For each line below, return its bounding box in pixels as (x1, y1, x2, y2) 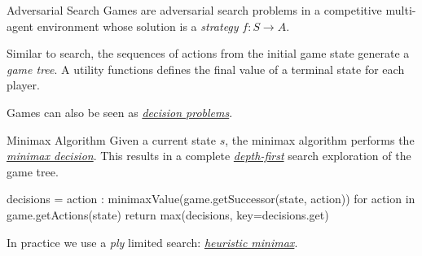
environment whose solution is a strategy (37, 17, 239, 34)
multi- (385, 2, 416, 18)
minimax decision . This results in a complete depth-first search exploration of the (7, 147, 411, 164)
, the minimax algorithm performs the (225, 131, 415, 148)
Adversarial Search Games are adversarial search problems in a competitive (7, 2, 382, 18)
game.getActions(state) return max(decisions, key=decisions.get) (7, 206, 329, 223)
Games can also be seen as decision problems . (7, 103, 233, 120)
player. (7, 76, 40, 93)
